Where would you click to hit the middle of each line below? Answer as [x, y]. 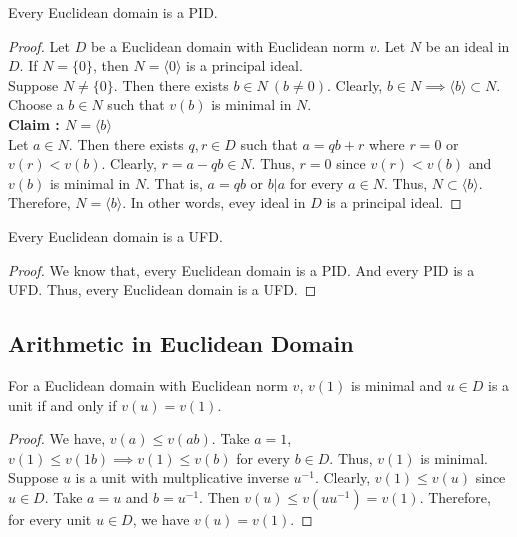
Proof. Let [39, 45]
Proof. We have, [57, 438]
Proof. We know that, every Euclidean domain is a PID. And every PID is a [241, 269]
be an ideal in [467, 45]
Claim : [34, 123]
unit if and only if [62, 404]
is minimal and [396, 384]
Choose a [36, 104]
